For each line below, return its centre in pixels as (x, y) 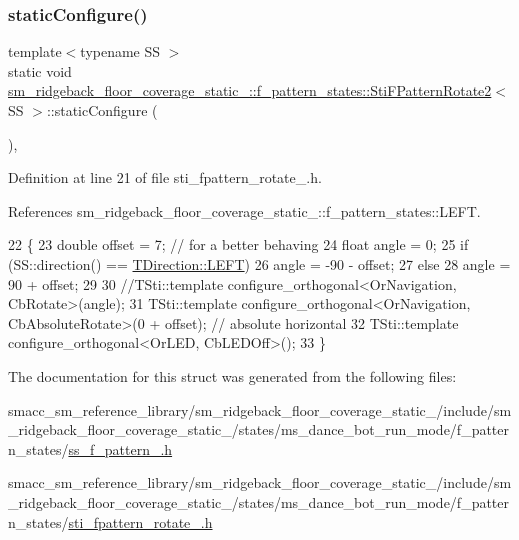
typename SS (120, 51)
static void (40, 70)
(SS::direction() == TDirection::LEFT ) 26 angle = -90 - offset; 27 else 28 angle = (259, 263)
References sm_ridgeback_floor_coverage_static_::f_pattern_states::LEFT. (244, 210)
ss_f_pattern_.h (120, 448)
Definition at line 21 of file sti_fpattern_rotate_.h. (165, 177)
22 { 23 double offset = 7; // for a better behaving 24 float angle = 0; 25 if (238, 244)
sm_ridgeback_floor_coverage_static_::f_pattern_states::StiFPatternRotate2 (250, 90)
